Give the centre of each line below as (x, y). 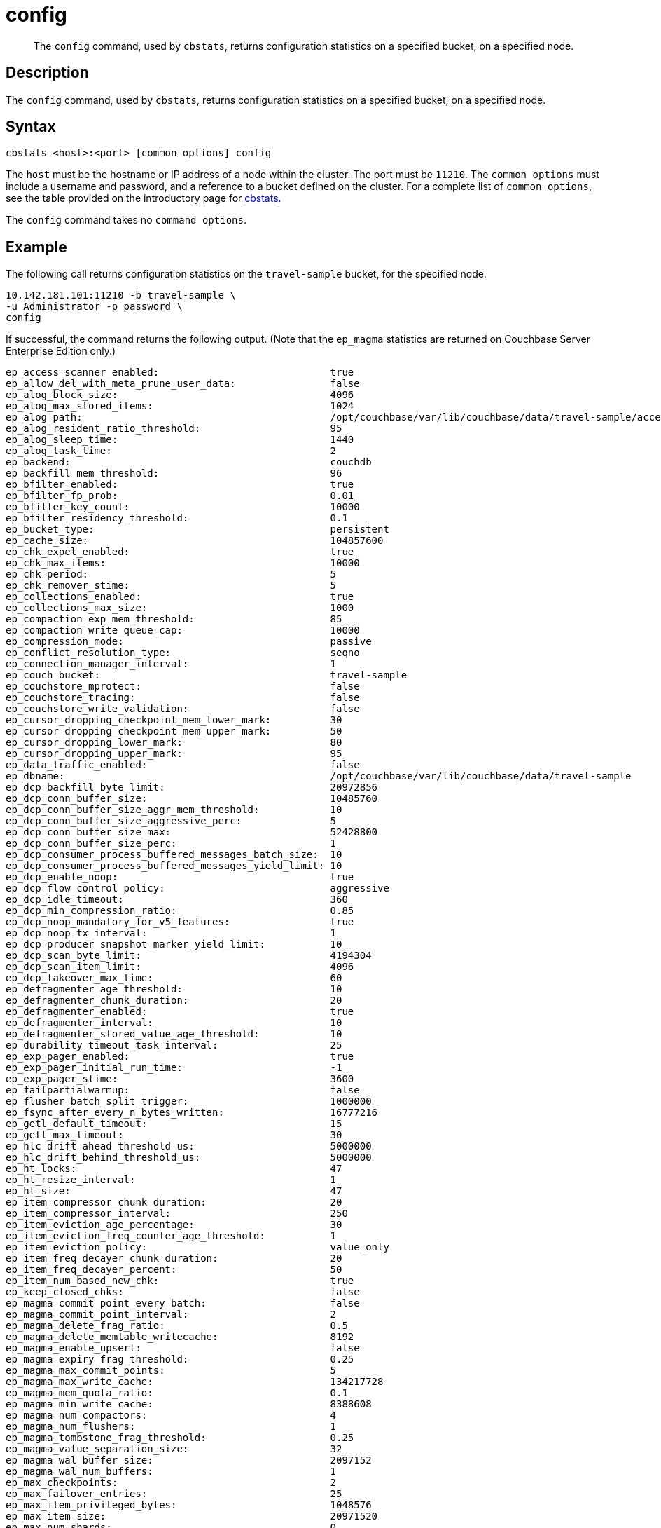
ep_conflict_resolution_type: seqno (183, 653)
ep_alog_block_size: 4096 (180, 395)
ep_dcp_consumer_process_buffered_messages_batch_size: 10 (174, 855)
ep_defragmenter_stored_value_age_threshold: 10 (174, 1034)
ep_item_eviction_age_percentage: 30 (174, 1225)
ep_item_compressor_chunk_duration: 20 (174, 1202)
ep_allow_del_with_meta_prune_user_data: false (183, 384)
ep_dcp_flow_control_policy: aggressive (197, 888)
